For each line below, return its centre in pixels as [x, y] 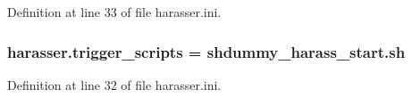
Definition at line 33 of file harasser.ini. [114, 12]
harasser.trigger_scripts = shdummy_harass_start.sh [206, 51]
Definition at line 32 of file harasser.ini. [114, 84]
